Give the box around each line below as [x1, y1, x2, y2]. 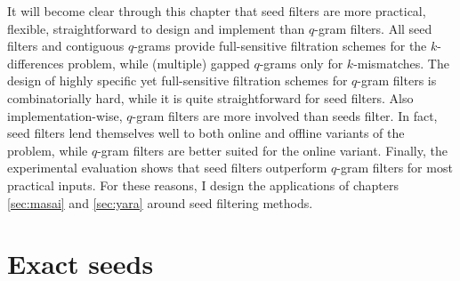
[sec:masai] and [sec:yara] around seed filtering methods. [7, 193, 313, 212]
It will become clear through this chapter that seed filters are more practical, [7, 2, 426, 20]
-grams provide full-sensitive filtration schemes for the [133, 36, 427, 55]
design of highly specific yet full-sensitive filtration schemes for [7, 71, 348, 90]
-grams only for [259, 53, 343, 72]
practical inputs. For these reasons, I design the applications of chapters [7, 175, 399, 194]
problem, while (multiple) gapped [68, 53, 250, 72]
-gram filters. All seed [314, 19, 432, 37]
